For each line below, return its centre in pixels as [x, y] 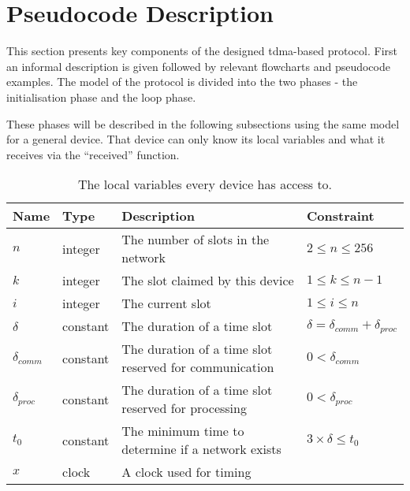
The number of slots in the [196, 240]
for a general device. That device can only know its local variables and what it [196, 139]
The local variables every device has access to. [205, 184]
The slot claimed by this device [208, 281]
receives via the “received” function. [93, 154]
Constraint [341, 216]
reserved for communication [198, 367]
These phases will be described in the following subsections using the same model [203, 123]
